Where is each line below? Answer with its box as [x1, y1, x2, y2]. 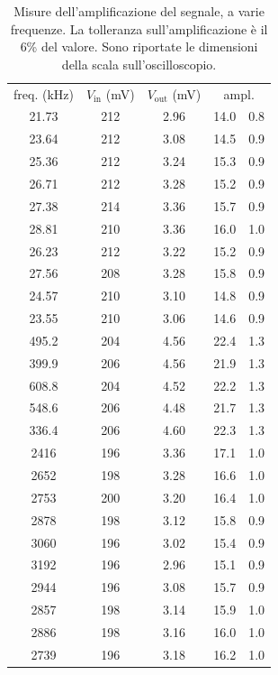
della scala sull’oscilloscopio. [61, 54, 217, 73]
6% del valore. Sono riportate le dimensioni [20, 37, 258, 56]
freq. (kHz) [13, 84, 74, 103]
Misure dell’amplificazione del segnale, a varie [13, 2, 265, 20]
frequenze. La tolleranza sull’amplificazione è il [10, 19, 268, 38]
